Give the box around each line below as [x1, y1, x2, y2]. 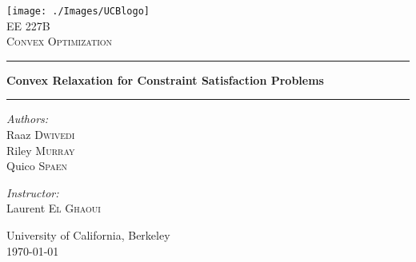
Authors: [6, 110, 49, 127]
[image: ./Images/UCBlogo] [6, 6, 150, 17]
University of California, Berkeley [6, 227, 170, 243]
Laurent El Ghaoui [6, 200, 101, 216]
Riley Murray [6, 141, 75, 158]
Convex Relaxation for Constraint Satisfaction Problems [6, 71, 324, 88]
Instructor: [6, 184, 59, 200]
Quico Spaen [6, 157, 68, 174]
